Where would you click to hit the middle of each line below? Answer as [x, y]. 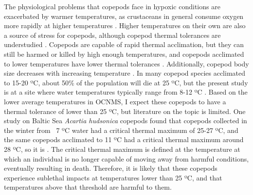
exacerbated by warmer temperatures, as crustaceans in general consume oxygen [124, 16]
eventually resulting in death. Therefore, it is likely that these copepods [111, 168]
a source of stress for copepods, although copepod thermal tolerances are [112, 35]
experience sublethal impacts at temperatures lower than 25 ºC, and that [113, 177]
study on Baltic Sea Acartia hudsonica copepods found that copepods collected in [126, 121]
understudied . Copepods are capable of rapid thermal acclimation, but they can [124, 44]
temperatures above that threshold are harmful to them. [88, 187]
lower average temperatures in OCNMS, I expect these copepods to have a [115, 101]
